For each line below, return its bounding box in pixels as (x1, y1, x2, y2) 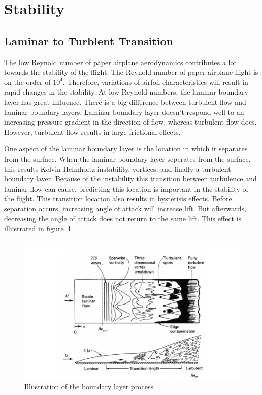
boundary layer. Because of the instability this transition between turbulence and (4, 173, 257, 184)
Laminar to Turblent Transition (4, 33, 173, 48)
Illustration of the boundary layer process (24, 381, 153, 392)
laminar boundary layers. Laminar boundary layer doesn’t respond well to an (4, 106, 244, 117)
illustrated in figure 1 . (4, 223, 73, 234)
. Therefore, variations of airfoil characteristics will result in (62, 76, 248, 87)
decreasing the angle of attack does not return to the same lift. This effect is (4, 213, 242, 224)
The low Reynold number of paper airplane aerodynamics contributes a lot (4, 56, 237, 67)
